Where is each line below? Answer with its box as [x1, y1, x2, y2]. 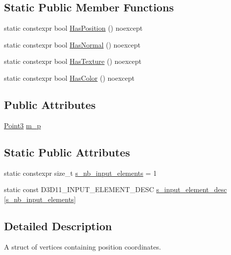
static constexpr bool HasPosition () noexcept [4, 23, 143, 33]
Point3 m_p [4, 120, 41, 130]
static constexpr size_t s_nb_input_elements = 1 [4, 167, 157, 178]
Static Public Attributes [4, 144, 130, 159]
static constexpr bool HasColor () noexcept [4, 72, 135, 83]
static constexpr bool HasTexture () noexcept [4, 56, 141, 66]
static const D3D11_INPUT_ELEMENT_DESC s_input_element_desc [4, 184, 227, 195]
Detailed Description [4, 218, 112, 233]
